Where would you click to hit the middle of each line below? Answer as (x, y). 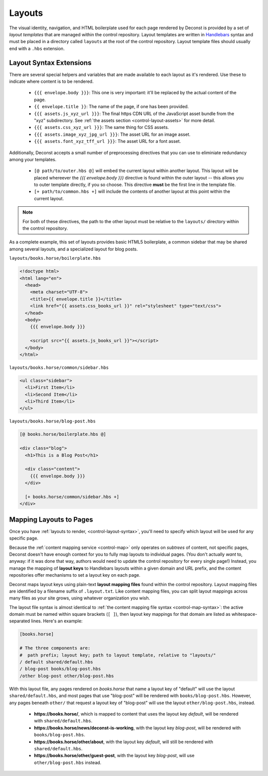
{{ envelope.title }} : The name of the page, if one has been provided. (111, 107)
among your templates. (33, 159)
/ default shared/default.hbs (56, 662)
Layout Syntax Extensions (50, 63)
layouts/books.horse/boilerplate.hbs (55, 258)
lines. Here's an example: (57, 621)
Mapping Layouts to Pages (51, 519)
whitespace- (244, 614)
